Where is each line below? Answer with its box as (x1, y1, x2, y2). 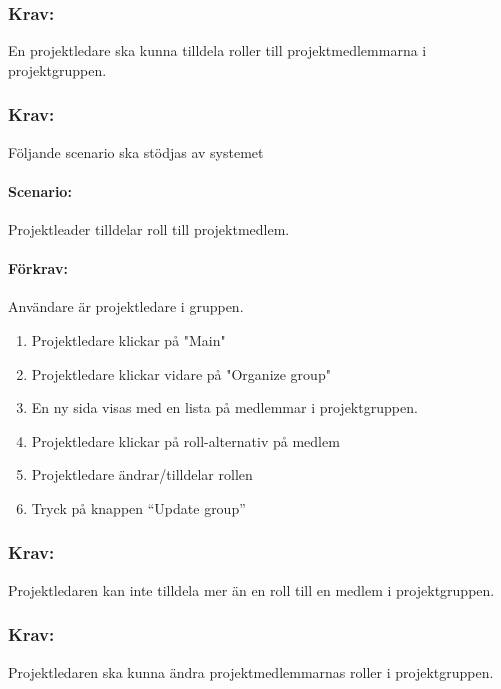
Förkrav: (8, 258, 68, 279)
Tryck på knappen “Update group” (31, 497, 246, 518)
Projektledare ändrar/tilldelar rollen (31, 464, 253, 485)
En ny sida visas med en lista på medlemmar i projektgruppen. (31, 397, 418, 418)
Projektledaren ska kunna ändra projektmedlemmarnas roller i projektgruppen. (8, 661, 494, 682)
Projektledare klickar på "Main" (31, 330, 226, 350)
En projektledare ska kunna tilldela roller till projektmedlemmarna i (8, 40, 427, 61)
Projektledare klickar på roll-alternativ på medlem (31, 430, 340, 451)
